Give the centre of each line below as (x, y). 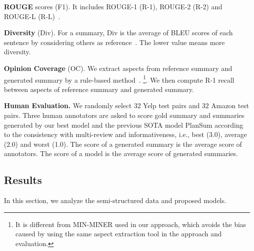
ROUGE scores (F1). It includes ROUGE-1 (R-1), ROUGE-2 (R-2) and (113, 6)
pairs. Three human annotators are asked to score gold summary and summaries (124, 115)
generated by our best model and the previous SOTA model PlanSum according (124, 125)
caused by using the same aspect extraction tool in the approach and (118, 234)
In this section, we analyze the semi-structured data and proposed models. (115, 200)
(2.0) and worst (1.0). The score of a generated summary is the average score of (123, 144)
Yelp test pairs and (171, 105)
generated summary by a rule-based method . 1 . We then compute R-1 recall (119, 79)
